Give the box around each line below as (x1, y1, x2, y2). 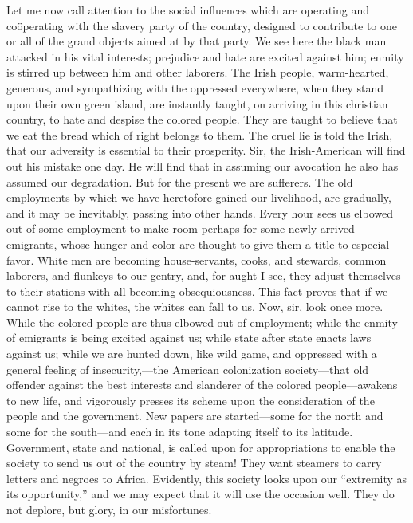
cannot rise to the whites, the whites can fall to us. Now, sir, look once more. (6, 298, 383, 315)
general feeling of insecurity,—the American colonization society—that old (6, 360, 369, 377)
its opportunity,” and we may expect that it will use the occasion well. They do (6, 486, 395, 502)
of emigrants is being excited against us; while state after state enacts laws (6, 329, 372, 346)
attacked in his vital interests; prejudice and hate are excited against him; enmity (6, 48, 404, 65)
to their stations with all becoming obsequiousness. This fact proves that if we (6, 282, 388, 299)
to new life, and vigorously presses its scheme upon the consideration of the (6, 391, 375, 408)
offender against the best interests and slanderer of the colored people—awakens (6, 376, 398, 393)
